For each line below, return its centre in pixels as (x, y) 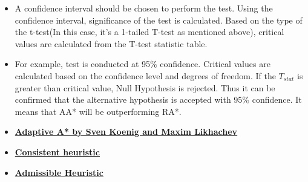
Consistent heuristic (57, 151)
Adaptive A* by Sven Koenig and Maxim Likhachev (126, 132)
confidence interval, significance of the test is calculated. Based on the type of (159, 20)
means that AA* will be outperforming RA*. (98, 111)
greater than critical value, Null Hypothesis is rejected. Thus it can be (145, 87)
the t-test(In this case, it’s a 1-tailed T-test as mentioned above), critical (149, 32)
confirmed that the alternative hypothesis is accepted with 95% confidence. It (158, 99)
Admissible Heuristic (59, 172)
